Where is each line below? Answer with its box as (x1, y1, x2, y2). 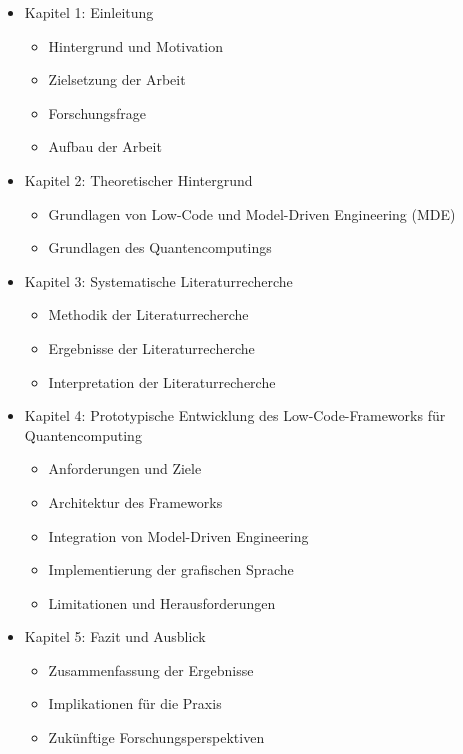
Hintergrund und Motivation (48, 35, 223, 56)
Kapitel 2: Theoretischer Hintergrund (24, 169, 253, 190)
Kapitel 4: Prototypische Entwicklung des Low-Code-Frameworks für (24, 405, 446, 426)
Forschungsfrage (48, 102, 146, 123)
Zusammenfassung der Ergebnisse (48, 659, 254, 680)
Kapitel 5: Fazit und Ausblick (24, 626, 206, 647)
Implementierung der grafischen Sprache (48, 559, 294, 580)
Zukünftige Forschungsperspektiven (48, 727, 265, 748)
